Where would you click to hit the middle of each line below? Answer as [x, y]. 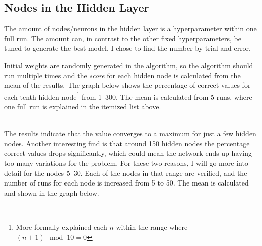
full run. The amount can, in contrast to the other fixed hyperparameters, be [123, 38]
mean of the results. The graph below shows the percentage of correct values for [127, 85]
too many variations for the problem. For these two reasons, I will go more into [126, 163]
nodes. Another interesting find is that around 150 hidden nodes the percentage [127, 143]
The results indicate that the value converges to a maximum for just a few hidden [130, 133]
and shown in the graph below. [52, 192]
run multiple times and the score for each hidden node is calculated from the [122, 75]
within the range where [152, 227]
